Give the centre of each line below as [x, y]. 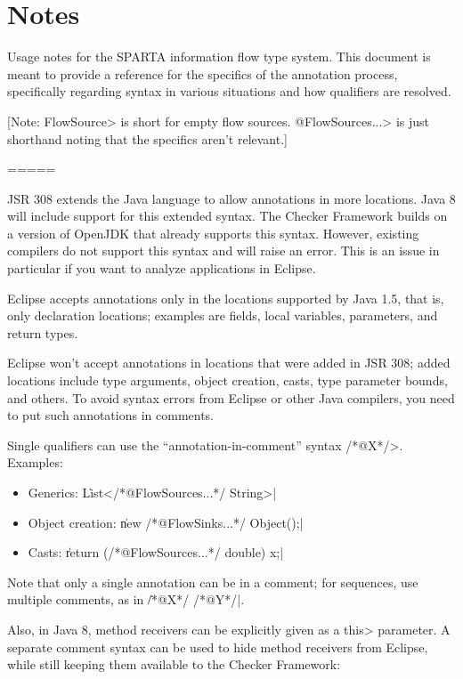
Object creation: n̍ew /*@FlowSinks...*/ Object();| [166, 522]
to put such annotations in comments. [111, 415]
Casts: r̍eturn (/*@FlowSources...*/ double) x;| [156, 552]
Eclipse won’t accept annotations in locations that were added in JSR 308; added [229, 363]
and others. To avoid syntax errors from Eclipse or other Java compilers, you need [231, 397]
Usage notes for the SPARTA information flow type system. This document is [219, 57]
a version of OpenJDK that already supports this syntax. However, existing [213, 233]
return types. [43, 332]
